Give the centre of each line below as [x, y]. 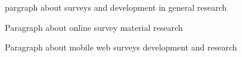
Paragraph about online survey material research [94, 27]
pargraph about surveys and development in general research [116, 7]
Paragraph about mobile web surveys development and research [121, 47]
